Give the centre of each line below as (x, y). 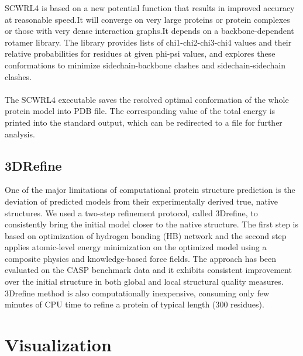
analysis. (20, 134)
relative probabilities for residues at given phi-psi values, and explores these (140, 53)
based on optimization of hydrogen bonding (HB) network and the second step (146, 235)
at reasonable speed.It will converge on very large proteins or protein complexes (147, 19)
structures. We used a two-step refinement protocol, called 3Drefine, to (131, 212)
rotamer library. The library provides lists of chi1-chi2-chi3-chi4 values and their (148, 42)
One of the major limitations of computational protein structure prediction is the (150, 190)
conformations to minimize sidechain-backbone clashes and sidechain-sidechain (145, 65)
